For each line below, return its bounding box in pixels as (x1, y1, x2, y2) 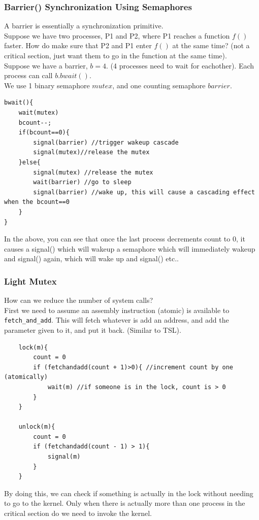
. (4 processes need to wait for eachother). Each (106, 60, 254, 71)
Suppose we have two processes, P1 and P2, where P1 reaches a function (4, 30, 230, 41)
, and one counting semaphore (112, 80, 206, 90)
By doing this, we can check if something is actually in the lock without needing (4, 488, 253, 498)
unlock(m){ (18, 423, 55, 431)
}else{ (18, 158, 41, 166)
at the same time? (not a (172, 40, 250, 51)
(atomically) (4, 373, 48, 381)
